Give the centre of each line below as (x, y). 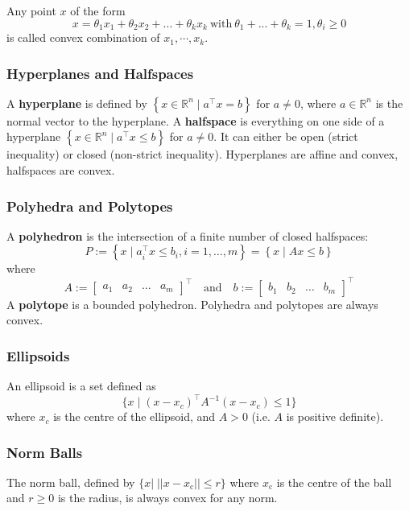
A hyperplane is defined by (77, 103)
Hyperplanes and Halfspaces (100, 73)
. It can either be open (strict (286, 136)
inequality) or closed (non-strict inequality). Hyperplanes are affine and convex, (202, 154)
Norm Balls (45, 452)
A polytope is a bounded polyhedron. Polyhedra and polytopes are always (192, 304)
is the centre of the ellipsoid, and (134, 416)
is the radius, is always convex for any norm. (167, 498)
